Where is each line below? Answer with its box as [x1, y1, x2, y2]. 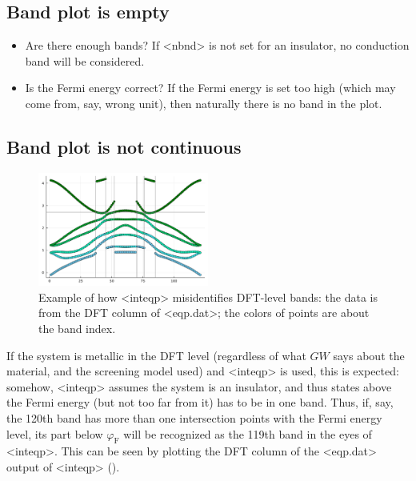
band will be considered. [25, 52, 145, 69]
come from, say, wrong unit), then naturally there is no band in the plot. [25, 94, 382, 111]
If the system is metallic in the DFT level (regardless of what [6, 347, 306, 363]
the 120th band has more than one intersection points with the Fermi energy [6, 409, 382, 426]
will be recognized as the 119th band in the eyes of [123, 425, 372, 442]
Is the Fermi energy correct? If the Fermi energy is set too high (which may [25, 79, 396, 96]
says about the [333, 347, 405, 363]
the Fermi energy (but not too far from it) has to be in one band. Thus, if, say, [6, 394, 394, 411]
